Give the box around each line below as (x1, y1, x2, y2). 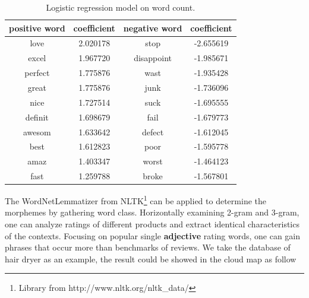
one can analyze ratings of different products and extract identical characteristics (5, 217, 299, 230)
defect (142, 125, 164, 138)
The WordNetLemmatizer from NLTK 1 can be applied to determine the (5, 193, 266, 207)
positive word (9, 21, 65, 34)
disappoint (134, 52, 172, 64)
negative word (123, 21, 182, 34)
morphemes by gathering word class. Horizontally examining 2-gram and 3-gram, (5, 206, 299, 218)
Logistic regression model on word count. (46, 1, 196, 13)
